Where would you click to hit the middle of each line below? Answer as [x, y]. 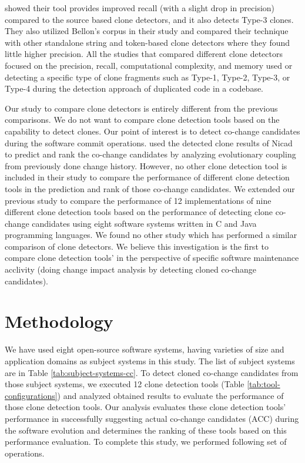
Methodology [59, 321]
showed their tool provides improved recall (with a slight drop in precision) [140, 8]
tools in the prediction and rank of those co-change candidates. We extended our [150, 188]
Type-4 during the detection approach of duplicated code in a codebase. [134, 88]
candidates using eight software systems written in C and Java [144, 223]
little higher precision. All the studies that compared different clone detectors [144, 54]
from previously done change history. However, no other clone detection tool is [146, 165]
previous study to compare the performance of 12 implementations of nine [138, 200]
